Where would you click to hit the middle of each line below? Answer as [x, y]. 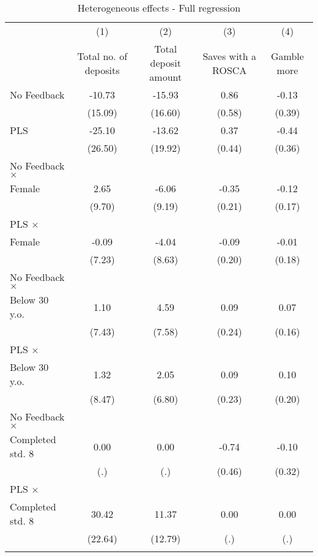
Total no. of [102, 56]
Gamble [287, 56]
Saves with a [230, 56]
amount [166, 77]
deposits [102, 70]
